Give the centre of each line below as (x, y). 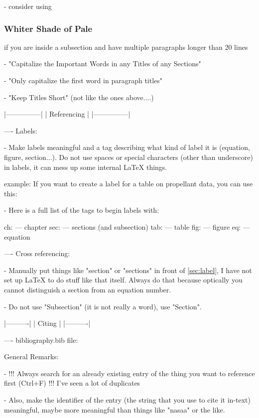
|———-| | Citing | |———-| (47, 323)
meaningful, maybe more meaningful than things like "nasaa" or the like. (115, 409)
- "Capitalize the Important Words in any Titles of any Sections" (103, 64)
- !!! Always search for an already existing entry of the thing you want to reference (129, 373)
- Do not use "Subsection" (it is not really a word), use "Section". (103, 306)
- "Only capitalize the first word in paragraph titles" (83, 80)
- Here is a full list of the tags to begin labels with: (82, 210)
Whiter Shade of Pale (48, 28)
